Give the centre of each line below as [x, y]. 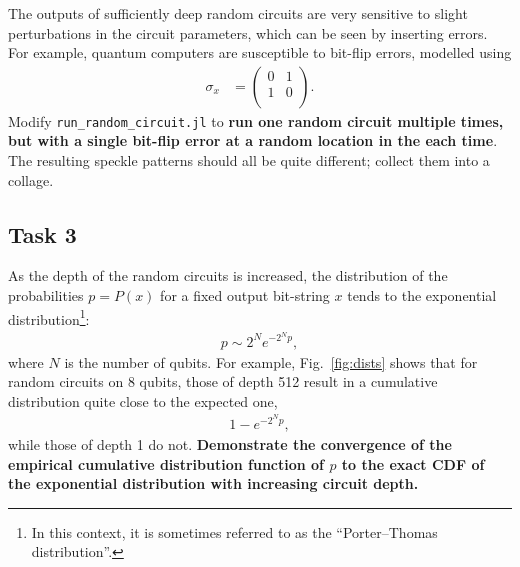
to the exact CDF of [413, 463]
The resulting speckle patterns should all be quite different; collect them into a [249, 160]
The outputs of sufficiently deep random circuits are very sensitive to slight [238, 13]
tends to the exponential [422, 295]
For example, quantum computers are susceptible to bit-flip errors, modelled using [260, 52]
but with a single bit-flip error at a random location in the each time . [253, 140]
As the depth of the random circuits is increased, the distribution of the [228, 275]
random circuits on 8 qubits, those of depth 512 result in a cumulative [223, 381]
